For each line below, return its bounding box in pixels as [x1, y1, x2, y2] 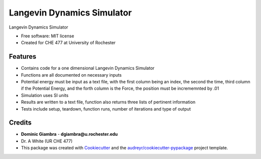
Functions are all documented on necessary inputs [21, 72, 122, 78]
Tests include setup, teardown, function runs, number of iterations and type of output [21, 106, 191, 111]
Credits [9, 119, 32, 127]
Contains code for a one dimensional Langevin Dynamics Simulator [21, 65, 155, 71]
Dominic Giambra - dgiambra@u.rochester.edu [21, 131, 118, 137]
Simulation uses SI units [21, 92, 69, 98]
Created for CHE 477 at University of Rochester [21, 40, 116, 46]
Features [9, 52, 36, 61]
